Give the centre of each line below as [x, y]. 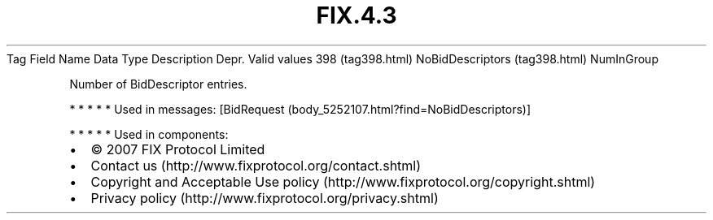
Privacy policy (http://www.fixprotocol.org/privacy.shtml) [265, 198]
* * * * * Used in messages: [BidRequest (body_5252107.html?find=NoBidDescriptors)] [300, 109]
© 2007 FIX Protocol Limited [178, 149]
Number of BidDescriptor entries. [158, 84]
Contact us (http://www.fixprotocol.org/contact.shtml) [256, 165]
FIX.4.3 [356, 15]
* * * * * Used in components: [149, 134]
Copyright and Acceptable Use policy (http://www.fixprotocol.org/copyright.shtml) [343, 181]
